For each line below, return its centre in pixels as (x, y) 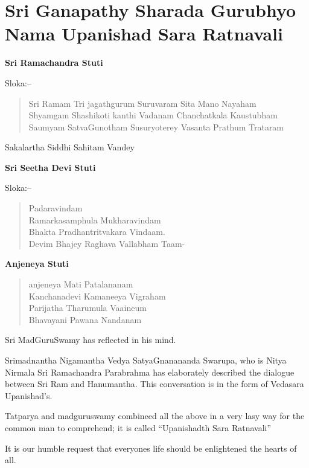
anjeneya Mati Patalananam (81, 284)
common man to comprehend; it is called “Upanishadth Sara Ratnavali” (138, 427)
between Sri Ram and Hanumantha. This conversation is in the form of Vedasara (154, 384)
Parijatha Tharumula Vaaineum (88, 308)
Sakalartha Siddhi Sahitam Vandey (70, 147)
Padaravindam (56, 208)
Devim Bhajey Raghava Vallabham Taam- (107, 243)
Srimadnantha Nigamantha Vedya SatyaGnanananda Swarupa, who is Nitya (146, 360)
